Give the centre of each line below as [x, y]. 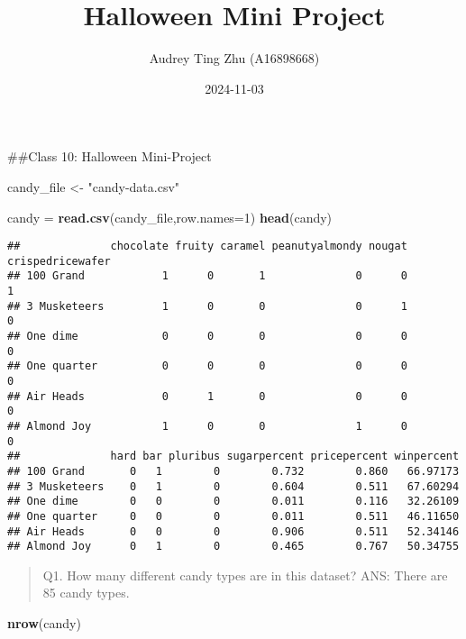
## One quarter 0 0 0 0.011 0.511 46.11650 [233, 516]
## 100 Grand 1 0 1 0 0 [207, 276]
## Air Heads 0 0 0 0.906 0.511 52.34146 [233, 531]
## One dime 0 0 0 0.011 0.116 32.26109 [233, 502]
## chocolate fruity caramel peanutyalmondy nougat [207, 246]
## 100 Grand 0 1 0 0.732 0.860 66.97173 [233, 471]
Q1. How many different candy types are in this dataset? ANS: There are [245, 575]
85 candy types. [86, 593]
